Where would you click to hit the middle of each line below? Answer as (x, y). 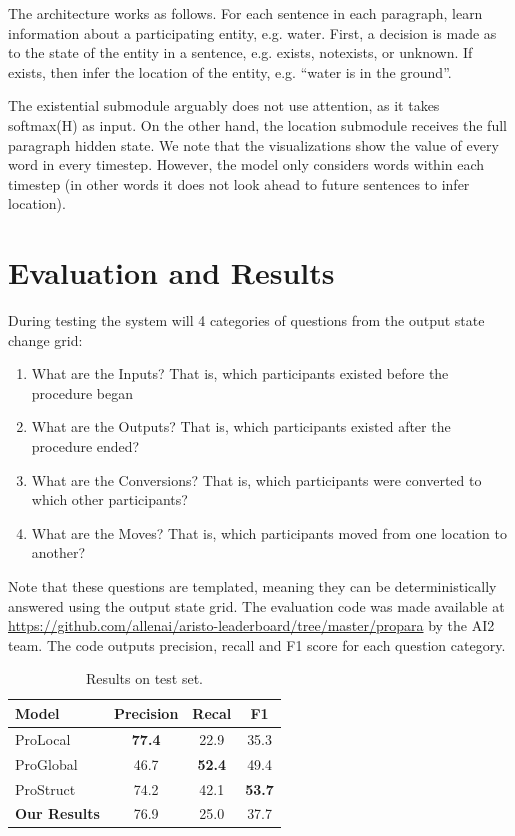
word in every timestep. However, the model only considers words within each (246, 164)
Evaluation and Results (171, 272)
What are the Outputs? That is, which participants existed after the (241, 426)
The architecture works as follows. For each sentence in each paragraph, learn (245, 13)
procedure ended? (85, 446)
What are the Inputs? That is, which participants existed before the (240, 373)
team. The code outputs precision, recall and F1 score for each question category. (257, 644)
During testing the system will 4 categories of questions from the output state (246, 320)
